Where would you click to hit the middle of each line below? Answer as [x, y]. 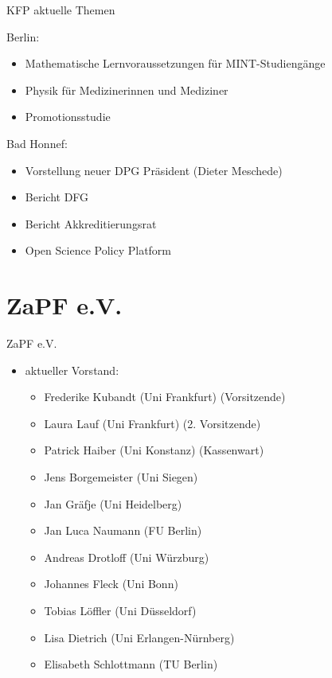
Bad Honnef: [37, 143]
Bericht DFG [57, 197]
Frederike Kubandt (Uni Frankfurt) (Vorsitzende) [165, 397]
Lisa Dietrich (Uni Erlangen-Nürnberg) [139, 637]
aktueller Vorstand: [72, 370]
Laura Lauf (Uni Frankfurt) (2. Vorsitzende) [152, 423]
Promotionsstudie [68, 117]
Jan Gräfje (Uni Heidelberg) [113, 503]
